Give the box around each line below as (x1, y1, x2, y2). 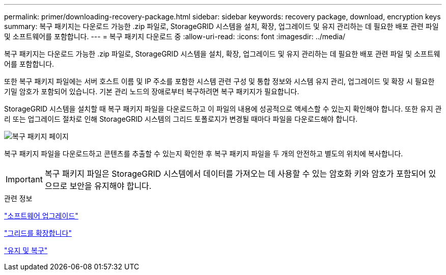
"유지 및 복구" (4, 246, 48, 255)
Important (6, 174, 43, 184)
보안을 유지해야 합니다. (69, 181, 152, 191)
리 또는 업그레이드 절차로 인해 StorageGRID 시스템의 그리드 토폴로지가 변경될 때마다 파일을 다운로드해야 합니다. (4, 115, 358, 123)
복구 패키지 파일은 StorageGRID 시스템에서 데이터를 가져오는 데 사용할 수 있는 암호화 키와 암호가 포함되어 (44, 169, 426, 179)
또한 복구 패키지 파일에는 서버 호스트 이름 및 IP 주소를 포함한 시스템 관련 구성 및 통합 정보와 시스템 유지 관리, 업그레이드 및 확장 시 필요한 (4, 77, 435, 86)
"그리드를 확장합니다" (4, 229, 72, 237)
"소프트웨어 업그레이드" (4, 211, 78, 220)
